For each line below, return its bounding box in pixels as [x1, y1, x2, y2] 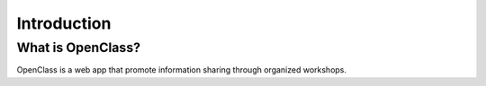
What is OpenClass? [16, 39, 141, 56]
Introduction [16, 13, 112, 33]
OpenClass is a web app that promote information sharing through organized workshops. [16, 64, 346, 75]
